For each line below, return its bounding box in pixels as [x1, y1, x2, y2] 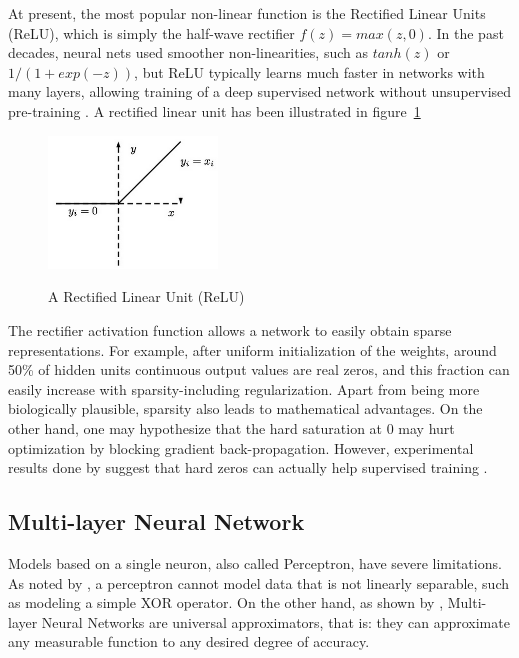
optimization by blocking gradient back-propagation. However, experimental [8, 437, 474, 458]
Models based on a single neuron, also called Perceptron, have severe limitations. [8, 552, 502, 573]
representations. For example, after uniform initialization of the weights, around [8, 339, 497, 360]
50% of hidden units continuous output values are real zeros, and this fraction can [8, 359, 510, 380]
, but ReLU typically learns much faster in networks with [134, 61, 485, 82]
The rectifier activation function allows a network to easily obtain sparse [8, 319, 452, 340]
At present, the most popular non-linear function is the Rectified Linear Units [8, 3, 486, 23]
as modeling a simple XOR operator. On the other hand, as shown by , [8, 592, 444, 613]
